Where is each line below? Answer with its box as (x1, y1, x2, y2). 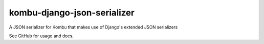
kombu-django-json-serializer (9, 7, 134, 18)
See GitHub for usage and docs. (9, 33, 74, 39)
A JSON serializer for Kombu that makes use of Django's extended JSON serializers (9, 24, 178, 30)
